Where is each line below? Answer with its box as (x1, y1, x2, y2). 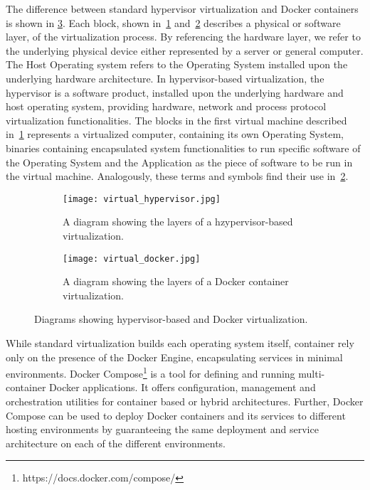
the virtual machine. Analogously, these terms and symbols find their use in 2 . (6, 169, 349, 183)
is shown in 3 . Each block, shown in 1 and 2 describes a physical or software (6, 15, 341, 30)
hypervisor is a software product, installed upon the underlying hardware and (6, 85, 344, 100)
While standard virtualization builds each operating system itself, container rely (6, 336, 354, 350)
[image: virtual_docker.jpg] (63, 253, 201, 264)
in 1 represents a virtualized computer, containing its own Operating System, (6, 127, 344, 142)
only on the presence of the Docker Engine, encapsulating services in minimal (6, 349, 343, 364)
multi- (298, 366, 325, 380)
